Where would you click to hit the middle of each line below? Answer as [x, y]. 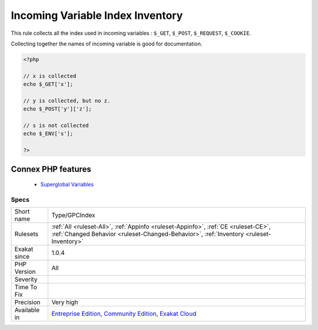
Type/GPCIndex [73, 215]
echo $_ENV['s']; [48, 134]
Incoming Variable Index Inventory [97, 15]
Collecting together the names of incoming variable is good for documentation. [107, 44]
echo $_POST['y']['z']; [58, 109]
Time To [26, 287]
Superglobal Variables [67, 184]
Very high [65, 302]
